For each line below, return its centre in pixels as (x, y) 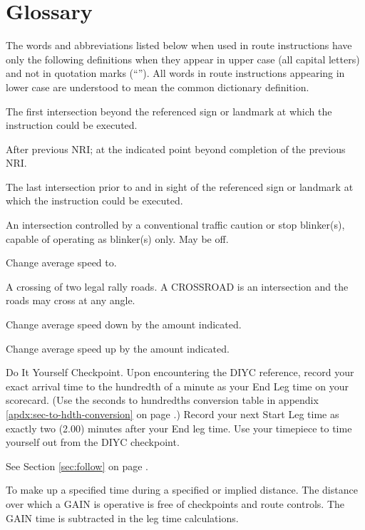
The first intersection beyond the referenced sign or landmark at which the (169, 111)
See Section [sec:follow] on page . (77, 466)
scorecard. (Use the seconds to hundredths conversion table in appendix (162, 400)
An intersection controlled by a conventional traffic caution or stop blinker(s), (175, 225)
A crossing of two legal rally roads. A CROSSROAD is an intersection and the (177, 286)
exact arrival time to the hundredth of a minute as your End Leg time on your (177, 386)
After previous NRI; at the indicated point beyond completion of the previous (176, 149)
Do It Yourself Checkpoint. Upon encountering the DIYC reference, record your (180, 372)
